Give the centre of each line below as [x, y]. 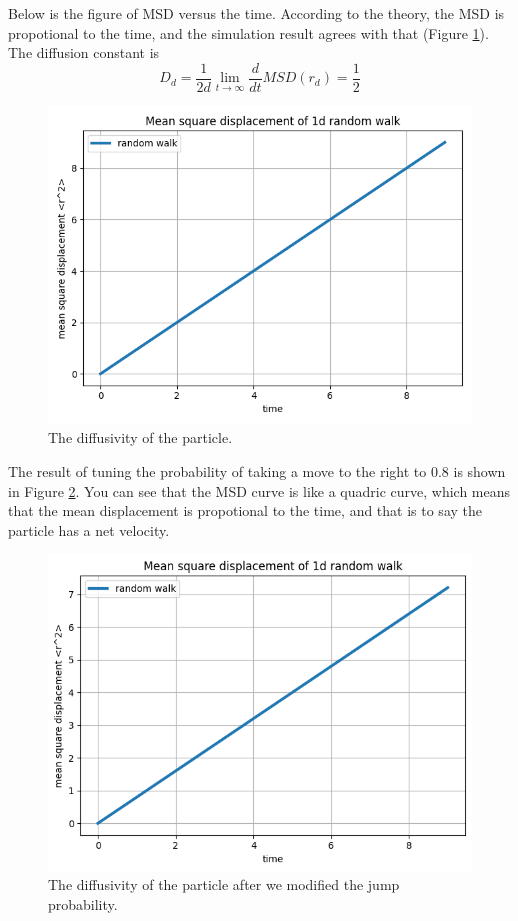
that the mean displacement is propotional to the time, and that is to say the [245, 510]
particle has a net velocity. [89, 529]
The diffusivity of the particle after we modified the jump [224, 884]
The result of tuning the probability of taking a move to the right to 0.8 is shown [257, 471]
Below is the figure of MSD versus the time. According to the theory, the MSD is [256, 13]
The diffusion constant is [84, 52]
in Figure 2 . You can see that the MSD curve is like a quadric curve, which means [259, 490]
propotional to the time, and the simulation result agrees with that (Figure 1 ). [248, 32]
